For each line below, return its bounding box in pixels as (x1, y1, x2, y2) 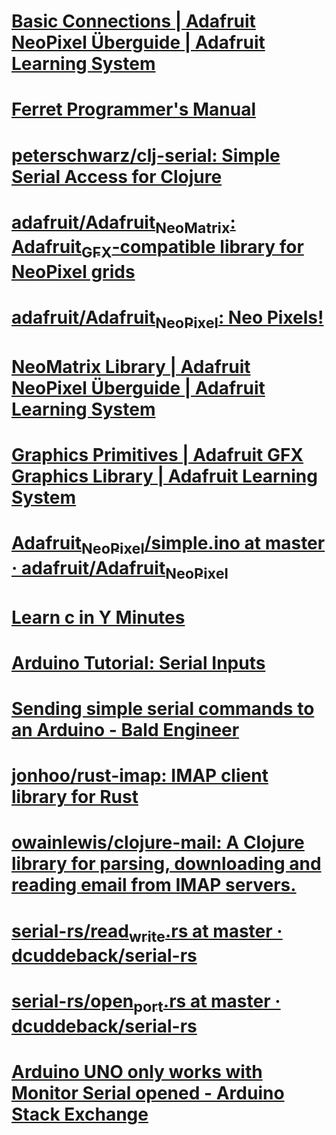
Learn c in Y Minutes (11, 606, 186, 629)
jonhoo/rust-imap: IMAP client (11, 765, 269, 787)
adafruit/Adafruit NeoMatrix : (11, 211, 236, 237)
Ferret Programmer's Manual (11, 98, 257, 121)
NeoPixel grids (11, 260, 136, 283)
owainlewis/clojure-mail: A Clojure (11, 831, 305, 854)
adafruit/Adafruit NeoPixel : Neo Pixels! (11, 306, 324, 332)
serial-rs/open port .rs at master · (11, 990, 281, 1016)
